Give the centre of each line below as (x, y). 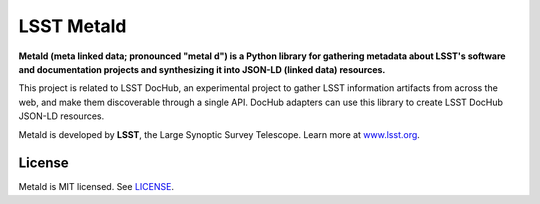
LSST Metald (72, 26)
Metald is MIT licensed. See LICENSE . (96, 187)
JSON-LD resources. (61, 116)
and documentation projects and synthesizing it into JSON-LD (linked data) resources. (202, 69)
